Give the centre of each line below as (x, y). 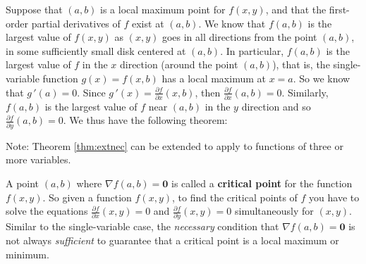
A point (23, 183)
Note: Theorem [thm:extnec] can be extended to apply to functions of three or (175, 145)
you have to (334, 197)
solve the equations (47, 211)
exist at (148, 23)
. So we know (322, 78)
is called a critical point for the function (262, 183)
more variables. (38, 159)
